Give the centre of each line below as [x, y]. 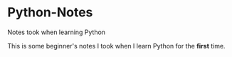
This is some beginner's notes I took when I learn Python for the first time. [116, 46]
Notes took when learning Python [56, 32]
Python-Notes [50, 12]
